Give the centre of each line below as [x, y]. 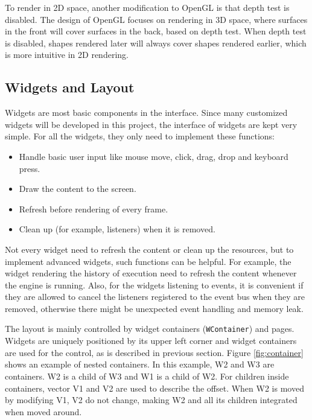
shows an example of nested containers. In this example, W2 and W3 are [140, 364]
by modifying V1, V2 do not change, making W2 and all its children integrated [151, 400]
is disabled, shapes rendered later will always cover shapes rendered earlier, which [156, 43]
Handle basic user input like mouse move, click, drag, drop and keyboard [154, 156]
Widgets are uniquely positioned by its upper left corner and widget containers [151, 341]
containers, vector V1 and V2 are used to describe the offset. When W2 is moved [154, 388]
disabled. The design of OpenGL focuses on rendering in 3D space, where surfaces [156, 19]
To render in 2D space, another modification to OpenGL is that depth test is [147, 7]
